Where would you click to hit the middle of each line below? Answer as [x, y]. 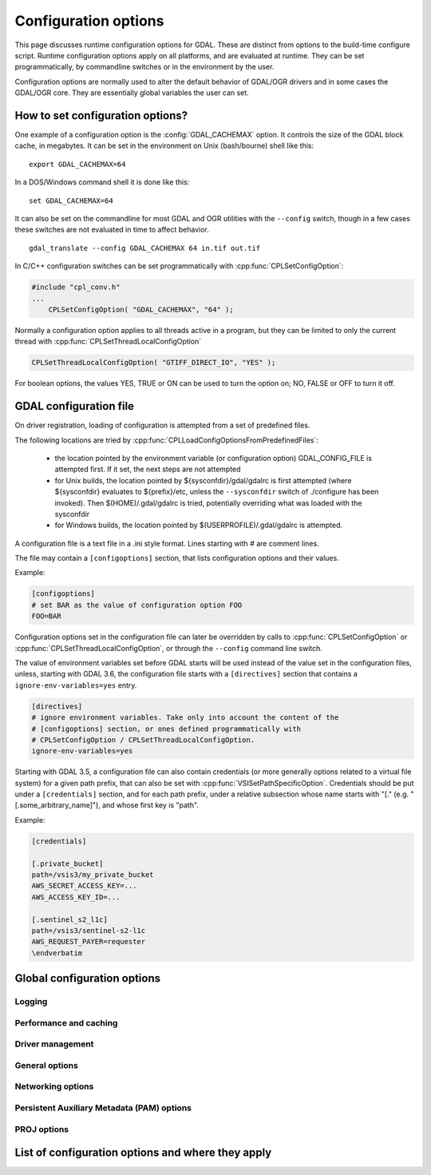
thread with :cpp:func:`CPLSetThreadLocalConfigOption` [108, 341]
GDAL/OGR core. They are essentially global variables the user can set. [132, 93]
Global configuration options [88, 979]
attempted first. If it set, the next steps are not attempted [148, 469]
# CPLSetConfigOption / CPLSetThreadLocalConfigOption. [143, 740]
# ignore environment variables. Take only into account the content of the [185, 718]
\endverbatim [57, 953]
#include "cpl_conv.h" [76, 287]
